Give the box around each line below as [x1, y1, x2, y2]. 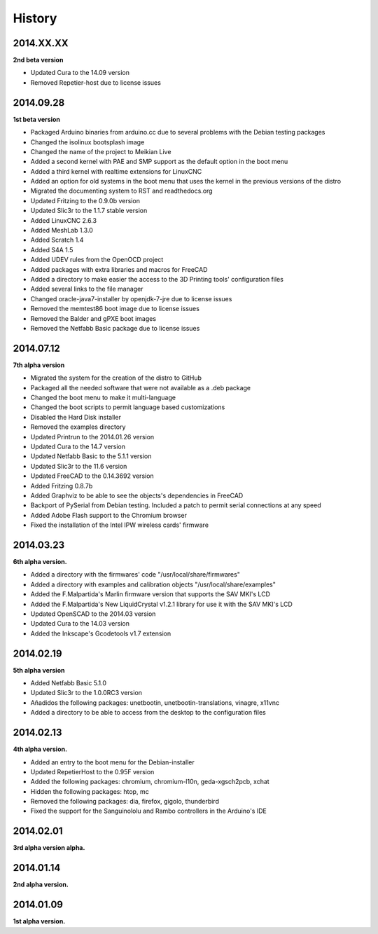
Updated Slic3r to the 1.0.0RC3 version [30, 689, 143, 697]
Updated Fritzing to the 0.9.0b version [30, 196, 140, 205]
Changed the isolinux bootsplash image [30, 137, 145, 146]
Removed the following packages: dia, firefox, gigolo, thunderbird [30, 797, 220, 806]
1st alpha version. [13, 917, 66, 926]
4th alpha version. [13, 745, 68, 753]
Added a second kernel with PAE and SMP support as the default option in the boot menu [30, 158, 288, 166]
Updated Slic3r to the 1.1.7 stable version [30, 207, 148, 215]
